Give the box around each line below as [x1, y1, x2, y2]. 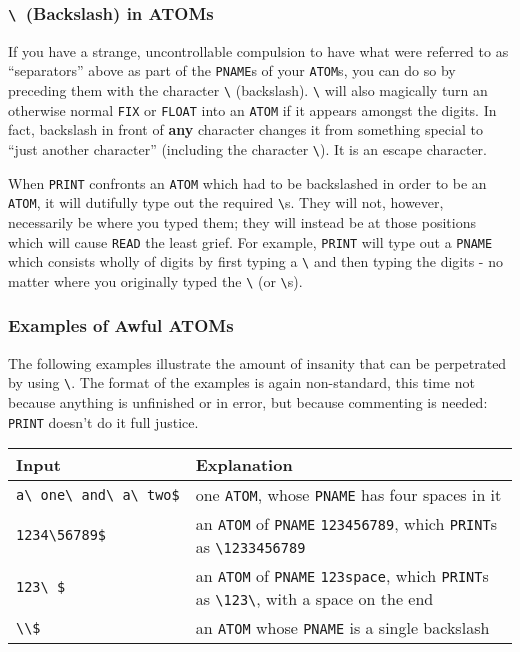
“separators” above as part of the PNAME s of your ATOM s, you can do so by [8, 60, 456, 81]
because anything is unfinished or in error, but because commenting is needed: [8, 391, 488, 412]
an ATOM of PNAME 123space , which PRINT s [195, 564, 489, 588]
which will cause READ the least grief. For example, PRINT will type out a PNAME [8, 231, 493, 252]
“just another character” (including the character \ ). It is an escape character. [8, 138, 487, 159]
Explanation [195, 453, 293, 477]
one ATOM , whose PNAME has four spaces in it [195, 483, 502, 507]
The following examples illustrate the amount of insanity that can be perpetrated [8, 352, 507, 373]
